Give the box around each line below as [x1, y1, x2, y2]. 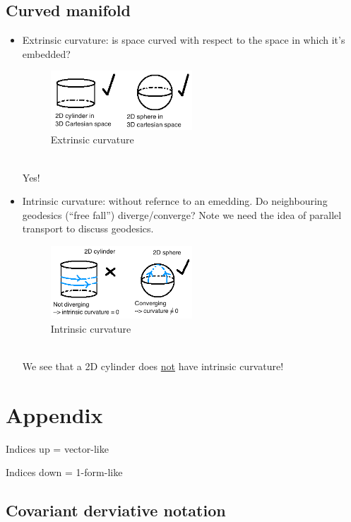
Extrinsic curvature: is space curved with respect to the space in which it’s [22, 32, 345, 47]
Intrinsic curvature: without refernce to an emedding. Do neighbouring [22, 194, 328, 208]
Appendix [6, 400, 103, 429]
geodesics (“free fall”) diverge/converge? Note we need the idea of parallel [22, 207, 342, 222]
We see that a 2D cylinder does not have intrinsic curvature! [22, 359, 284, 373]
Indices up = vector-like [6, 441, 109, 456]
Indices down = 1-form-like [6, 465, 123, 480]
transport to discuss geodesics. [22, 221, 154, 236]
